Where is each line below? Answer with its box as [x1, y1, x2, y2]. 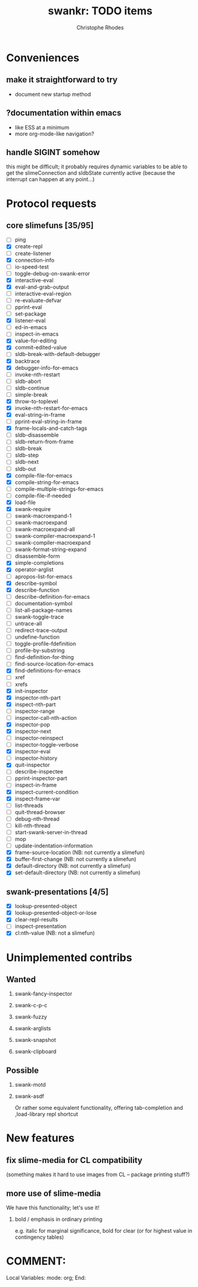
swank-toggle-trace [14, 613, 64, 620]
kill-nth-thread [14, 822, 51, 829]
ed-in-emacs [14, 324, 47, 331]
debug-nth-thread [14, 815, 60, 822]
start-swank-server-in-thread [14, 828, 88, 836]
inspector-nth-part [14, 694, 61, 701]
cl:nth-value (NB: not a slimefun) [14, 929, 95, 937]
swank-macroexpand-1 [14, 512, 72, 519]
